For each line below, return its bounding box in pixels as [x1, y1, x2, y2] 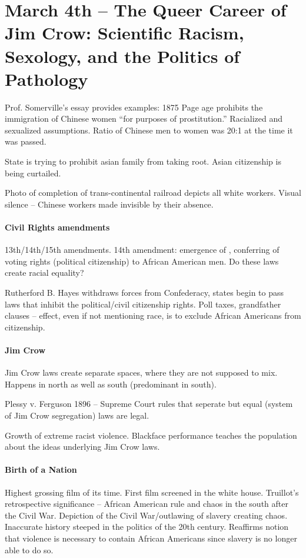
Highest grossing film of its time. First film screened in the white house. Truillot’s [5, 486, 299, 498]
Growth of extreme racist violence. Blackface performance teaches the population [5, 429, 297, 441]
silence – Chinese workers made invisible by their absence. [5, 198, 214, 210]
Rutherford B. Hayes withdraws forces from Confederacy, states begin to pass [5, 286, 284, 299]
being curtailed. [5, 166, 61, 179]
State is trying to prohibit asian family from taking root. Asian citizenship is [5, 155, 281, 168]
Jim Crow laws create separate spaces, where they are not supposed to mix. [5, 366, 278, 379]
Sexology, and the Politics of [5, 44, 240, 68]
